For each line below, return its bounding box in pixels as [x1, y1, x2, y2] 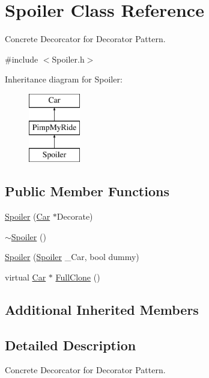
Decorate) [56, 210, 93, 223]
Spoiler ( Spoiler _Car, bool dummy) [5, 250, 139, 263]
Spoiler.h [52, 52, 85, 65]
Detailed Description [5, 335, 136, 354]
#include [5, 52, 38, 65]
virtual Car [5, 270, 46, 283]
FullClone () [55, 270, 100, 283]
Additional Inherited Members [5, 300, 199, 318]
